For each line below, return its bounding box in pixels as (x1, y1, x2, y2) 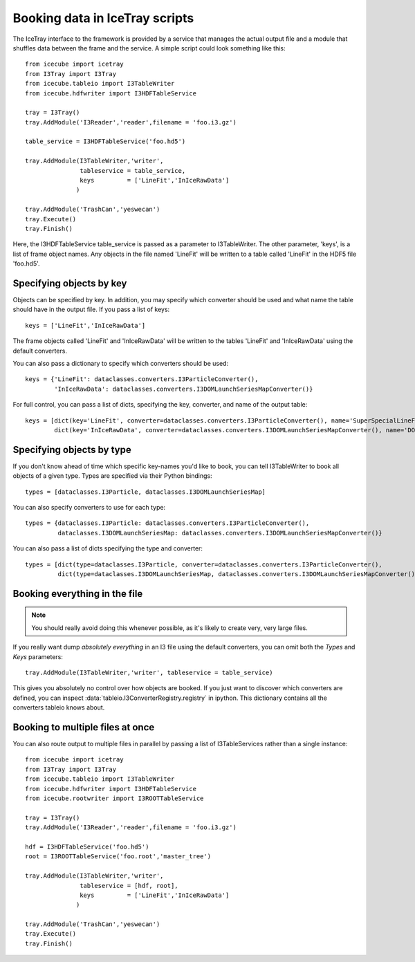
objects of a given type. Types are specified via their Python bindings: (12, 472, 212, 480)
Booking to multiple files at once (12, 721, 155, 733)
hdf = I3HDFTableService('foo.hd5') (25, 842, 149, 851)
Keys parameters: (12, 652, 64, 660)
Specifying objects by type (12, 443, 131, 456)
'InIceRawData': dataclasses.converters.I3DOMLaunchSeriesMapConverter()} (54, 385, 313, 393)
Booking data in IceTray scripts (12, 10, 194, 26)
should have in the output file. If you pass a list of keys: (12, 305, 170, 314)
